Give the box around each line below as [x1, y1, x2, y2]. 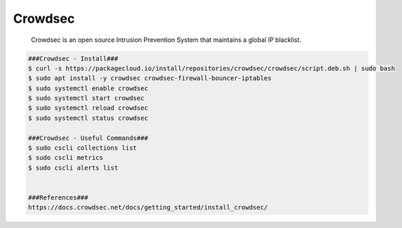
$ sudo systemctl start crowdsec [28, 94, 145, 102]
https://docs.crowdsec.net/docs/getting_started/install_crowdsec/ [28, 203, 268, 212]
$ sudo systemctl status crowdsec [28, 114, 148, 122]
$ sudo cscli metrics [28, 153, 104, 162]
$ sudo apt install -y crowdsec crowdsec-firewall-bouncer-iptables [28, 75, 272, 82]
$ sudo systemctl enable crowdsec [28, 84, 148, 92]
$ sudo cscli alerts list [28, 163, 119, 172]
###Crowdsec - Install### [28, 54, 119, 63]
